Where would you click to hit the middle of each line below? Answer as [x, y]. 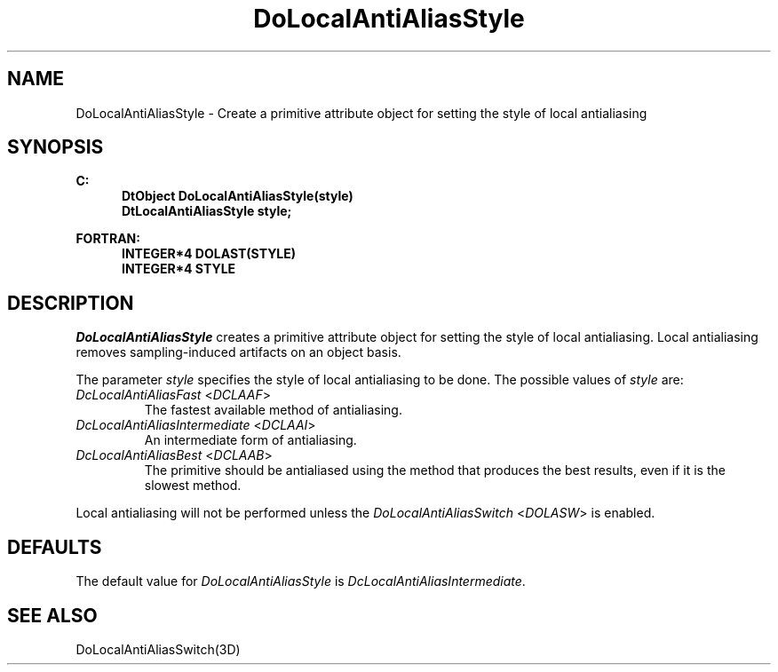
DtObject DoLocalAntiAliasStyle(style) [238, 196]
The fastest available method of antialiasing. [273, 410]
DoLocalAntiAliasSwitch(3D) [158, 649]
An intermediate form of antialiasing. [250, 440]
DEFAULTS [55, 547]
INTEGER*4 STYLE [179, 269]
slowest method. [193, 486]
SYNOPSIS [56, 147]
